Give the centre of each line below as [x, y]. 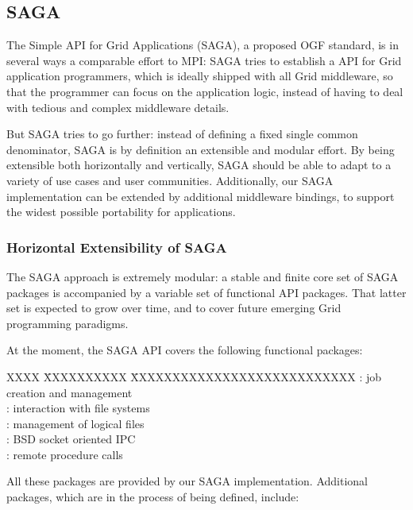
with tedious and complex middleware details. [118, 107]
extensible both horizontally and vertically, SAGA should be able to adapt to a [199, 165]
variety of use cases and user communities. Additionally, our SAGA [170, 180]
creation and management [69, 392]
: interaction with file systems [78, 408]
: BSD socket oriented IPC [71, 439]
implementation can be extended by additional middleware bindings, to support [201, 196]
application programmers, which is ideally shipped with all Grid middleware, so [200, 76]
